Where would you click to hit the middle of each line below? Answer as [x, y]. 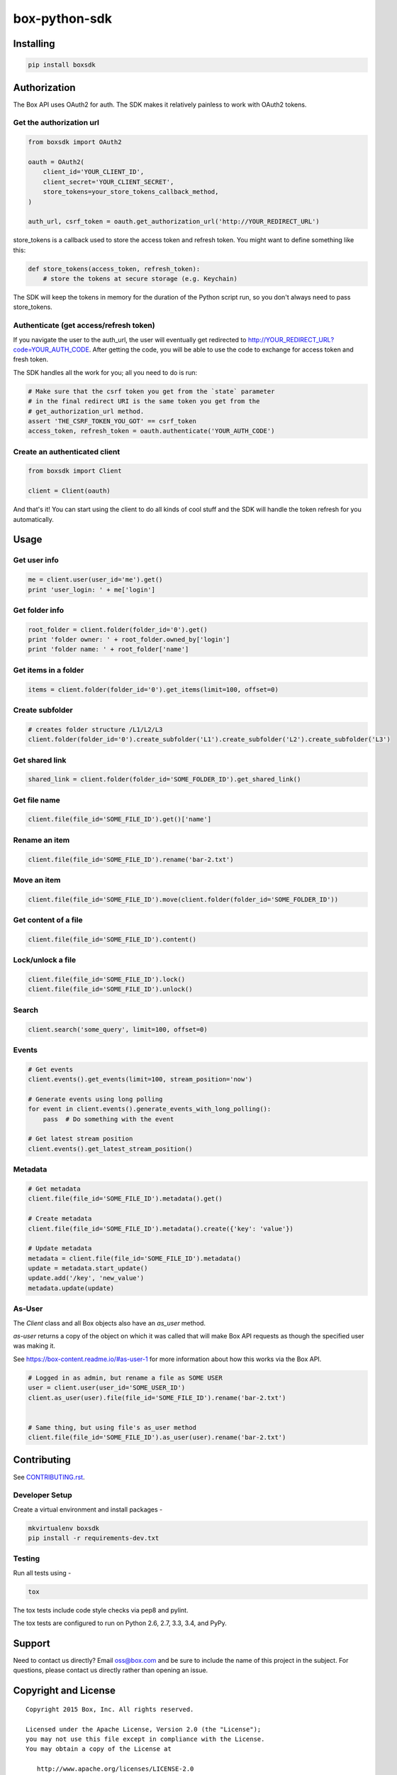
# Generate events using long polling [95, 1099]
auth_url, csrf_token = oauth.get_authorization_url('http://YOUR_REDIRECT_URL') [174, 222]
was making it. [34, 1346]
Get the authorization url [56, 123]
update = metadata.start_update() [88, 1268]
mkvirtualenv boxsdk [63, 1528]
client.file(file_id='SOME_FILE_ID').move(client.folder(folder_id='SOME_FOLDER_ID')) [183, 899]
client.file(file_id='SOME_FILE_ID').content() [112, 939]
